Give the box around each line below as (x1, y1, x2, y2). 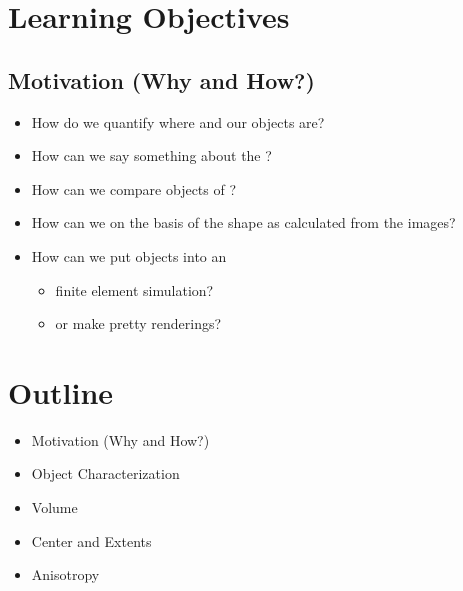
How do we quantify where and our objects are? (31, 111, 325, 132)
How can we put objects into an (31, 245, 227, 266)
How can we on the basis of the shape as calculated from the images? (31, 212, 456, 233)
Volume (31, 497, 78, 518)
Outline (8, 371, 114, 412)
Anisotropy (31, 564, 100, 585)
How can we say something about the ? (31, 145, 272, 166)
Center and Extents (31, 530, 152, 551)
